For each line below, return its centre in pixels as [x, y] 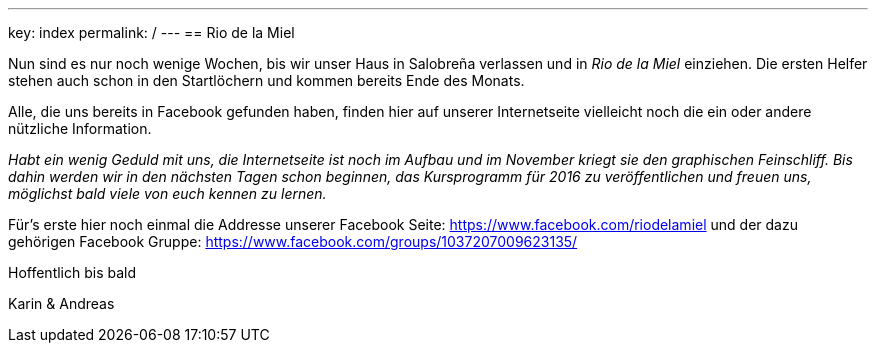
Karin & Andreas [61, 303]
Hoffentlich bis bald [72, 272]
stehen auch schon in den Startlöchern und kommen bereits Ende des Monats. [266, 80]
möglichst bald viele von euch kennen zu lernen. [167, 193]
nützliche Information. [80, 128]
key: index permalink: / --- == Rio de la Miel [151, 32]
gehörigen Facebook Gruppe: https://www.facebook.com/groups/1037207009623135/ [293, 241]
